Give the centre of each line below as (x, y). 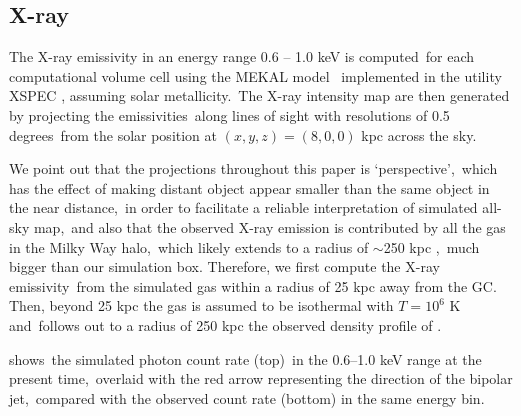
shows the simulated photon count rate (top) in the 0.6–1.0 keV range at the (245, 358)
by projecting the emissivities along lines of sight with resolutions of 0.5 (229, 114)
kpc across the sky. (419, 134)
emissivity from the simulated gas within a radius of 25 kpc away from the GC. (253, 285)
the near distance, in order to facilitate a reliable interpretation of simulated (243, 207)
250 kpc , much (431, 246)
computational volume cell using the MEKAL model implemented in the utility (255, 75)
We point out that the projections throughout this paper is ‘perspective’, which (253, 168)
